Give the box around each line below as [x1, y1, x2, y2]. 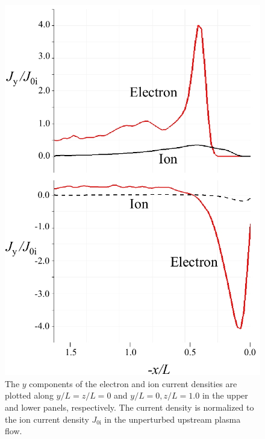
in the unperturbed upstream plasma [104, 412, 241, 425]
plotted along [5, 389, 54, 402]
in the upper [202, 389, 248, 402]
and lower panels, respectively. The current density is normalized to [5, 401, 254, 414]
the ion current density [5, 412, 89, 425]
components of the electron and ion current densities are [29, 377, 237, 390]
